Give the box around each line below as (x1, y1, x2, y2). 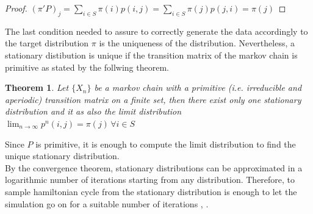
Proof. (5, 2, 27, 14)
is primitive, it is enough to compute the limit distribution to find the (35, 137, 296, 150)
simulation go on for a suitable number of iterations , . (5, 197, 209, 210)
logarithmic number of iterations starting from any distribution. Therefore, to (5, 173, 295, 186)
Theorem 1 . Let (5, 81, 69, 94)
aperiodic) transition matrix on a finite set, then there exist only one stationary (5, 93, 301, 105)
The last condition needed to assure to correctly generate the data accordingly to (5, 24, 308, 37)
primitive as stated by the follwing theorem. (5, 60, 169, 73)
